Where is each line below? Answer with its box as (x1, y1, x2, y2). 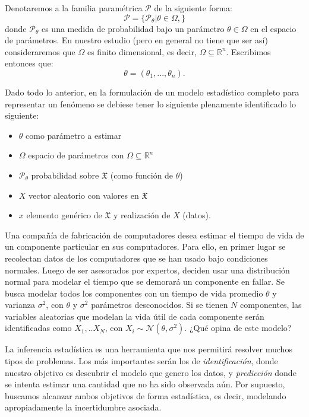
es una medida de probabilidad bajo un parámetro (41, 22, 225, 34)
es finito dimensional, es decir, (87, 45, 197, 58)
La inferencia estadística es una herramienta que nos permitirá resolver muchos (5, 343, 292, 355)
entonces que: (5, 57, 53, 69)
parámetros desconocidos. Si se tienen (91, 298, 228, 311)
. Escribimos (226, 45, 271, 58)
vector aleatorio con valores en (29, 189, 139, 201)
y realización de (113, 209, 171, 221)
